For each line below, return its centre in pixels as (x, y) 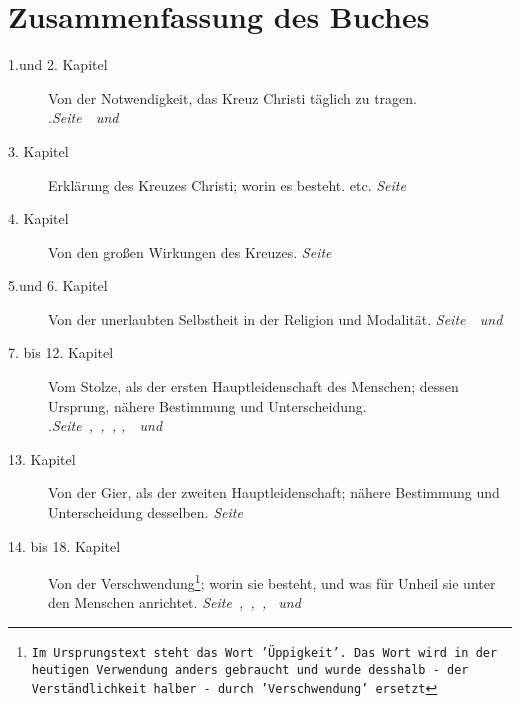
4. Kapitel (38, 218)
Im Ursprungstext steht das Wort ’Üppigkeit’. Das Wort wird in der (264, 653)
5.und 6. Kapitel (58, 285)
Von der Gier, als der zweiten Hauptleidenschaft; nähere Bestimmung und (274, 492)
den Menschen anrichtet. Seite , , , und (174, 602)
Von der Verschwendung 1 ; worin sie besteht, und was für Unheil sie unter (272, 581)
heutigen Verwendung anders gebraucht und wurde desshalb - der (250, 669)
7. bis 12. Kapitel (61, 352)
